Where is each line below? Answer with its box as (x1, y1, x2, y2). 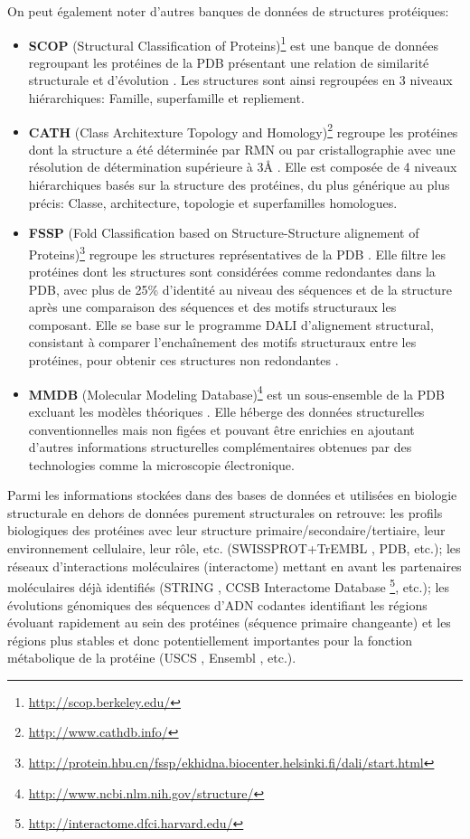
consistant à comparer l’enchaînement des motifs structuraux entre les (28, 333, 417, 352)
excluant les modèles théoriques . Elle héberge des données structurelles (28, 401, 425, 420)
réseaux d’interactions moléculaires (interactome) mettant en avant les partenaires (7, 556, 462, 575)
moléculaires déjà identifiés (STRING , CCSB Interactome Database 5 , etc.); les (7, 575, 450, 596)
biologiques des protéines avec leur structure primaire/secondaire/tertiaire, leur (7, 521, 446, 540)
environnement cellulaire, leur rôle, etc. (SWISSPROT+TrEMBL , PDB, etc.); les (7, 539, 461, 558)
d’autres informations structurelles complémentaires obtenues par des (28, 438, 412, 457)
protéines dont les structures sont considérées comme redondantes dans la (28, 262, 436, 281)
